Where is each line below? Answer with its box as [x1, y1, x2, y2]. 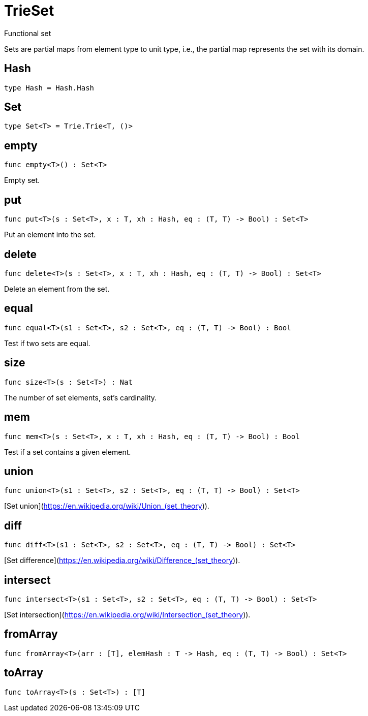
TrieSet [4, 2, 54, 19]
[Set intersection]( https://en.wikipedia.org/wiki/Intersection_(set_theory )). [4, 610, 251, 619]
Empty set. [4, 176, 40, 185]
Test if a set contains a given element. [4, 447, 131, 456]
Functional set [4, 28, 51, 38]
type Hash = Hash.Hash [4, 83, 95, 92]
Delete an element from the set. [4, 284, 110, 293]
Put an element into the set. [4, 230, 96, 239]
